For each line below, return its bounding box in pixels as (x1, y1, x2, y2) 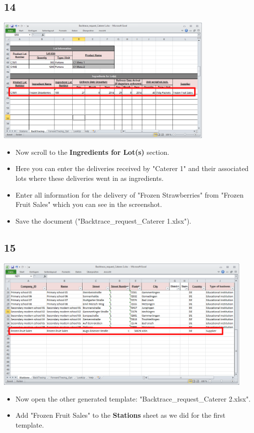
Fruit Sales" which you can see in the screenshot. (15, 199, 162, 209)
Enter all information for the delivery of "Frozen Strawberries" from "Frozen (15, 189, 244, 200)
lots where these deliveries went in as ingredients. (15, 173, 164, 183)
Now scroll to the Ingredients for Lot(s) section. (15, 146, 169, 157)
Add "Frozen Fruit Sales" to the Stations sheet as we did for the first (15, 410, 226, 420)
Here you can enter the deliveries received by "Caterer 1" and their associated (15, 163, 249, 173)
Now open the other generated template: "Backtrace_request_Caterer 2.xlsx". (15, 393, 251, 404)
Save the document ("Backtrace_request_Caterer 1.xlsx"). (15, 215, 192, 226)
